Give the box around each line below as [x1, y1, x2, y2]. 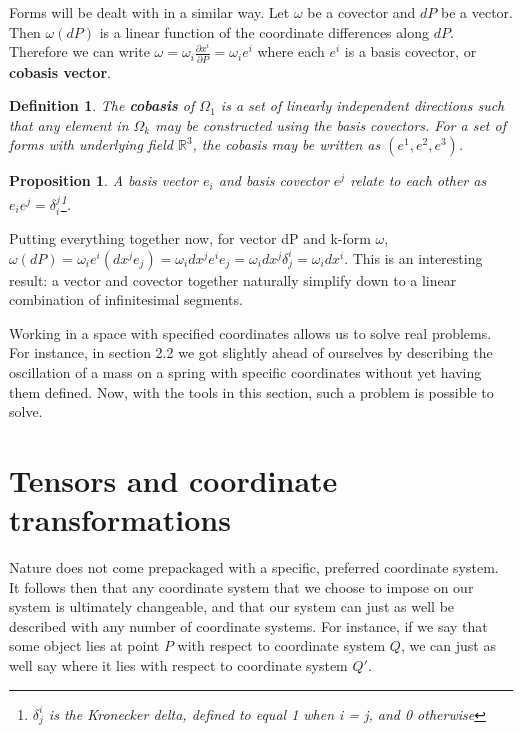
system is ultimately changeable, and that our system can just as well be [9, 596, 455, 617]
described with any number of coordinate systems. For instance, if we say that [9, 615, 488, 636]
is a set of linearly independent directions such [220, 95, 505, 116]
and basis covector [218, 170, 329, 191]
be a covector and [307, 2, 416, 22]
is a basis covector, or [344, 41, 477, 62]
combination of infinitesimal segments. [9, 289, 243, 310]
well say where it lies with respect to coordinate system [9, 655, 348, 676]
